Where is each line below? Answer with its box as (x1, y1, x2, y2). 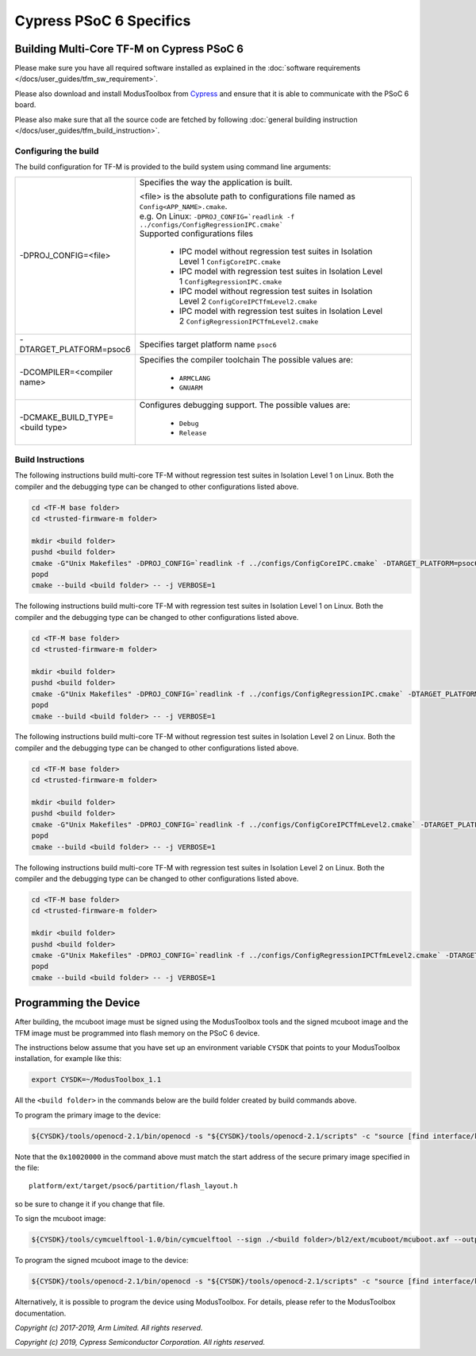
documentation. (14, 1308, 67, 1318)
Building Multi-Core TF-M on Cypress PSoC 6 (14, 42, 244, 56)
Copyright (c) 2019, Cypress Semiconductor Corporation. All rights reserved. (14, 1338, 266, 1347)
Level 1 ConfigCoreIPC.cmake (178, 255, 281, 266)
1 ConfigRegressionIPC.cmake (178, 275, 282, 286)
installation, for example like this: (14, 1054, 122, 1063)
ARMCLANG (178, 374, 211, 382)
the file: (14, 1163, 40, 1172)
